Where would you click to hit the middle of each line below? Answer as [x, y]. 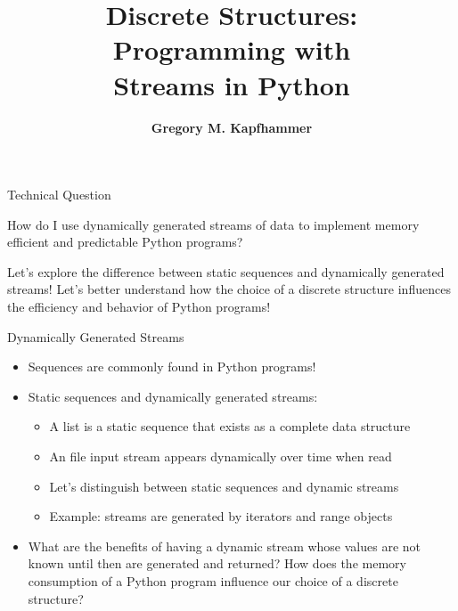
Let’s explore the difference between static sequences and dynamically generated [226, 271]
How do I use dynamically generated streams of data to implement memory [213, 224]
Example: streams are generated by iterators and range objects [221, 516]
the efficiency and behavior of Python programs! [139, 307]
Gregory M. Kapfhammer [232, 127]
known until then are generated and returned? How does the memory [217, 563]
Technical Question [59, 195]
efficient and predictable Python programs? [125, 242]
